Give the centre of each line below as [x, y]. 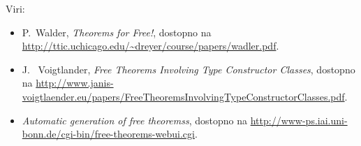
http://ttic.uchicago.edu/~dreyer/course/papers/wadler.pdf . [150, 46]
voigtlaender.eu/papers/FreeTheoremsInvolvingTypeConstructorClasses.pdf [183, 96]
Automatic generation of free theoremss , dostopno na [135, 120]
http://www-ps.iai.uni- [299, 120]
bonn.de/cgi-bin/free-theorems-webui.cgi [108, 134]
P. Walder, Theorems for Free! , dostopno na [117, 32]
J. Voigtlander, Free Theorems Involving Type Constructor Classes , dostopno [189, 69]
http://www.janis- [75, 83]
